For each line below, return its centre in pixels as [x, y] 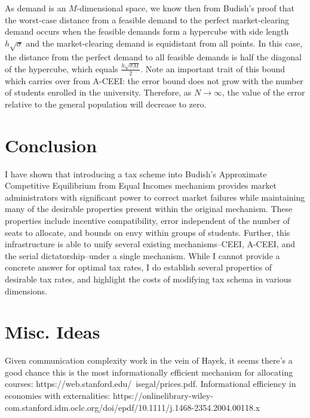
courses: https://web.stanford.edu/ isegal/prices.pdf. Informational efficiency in [151, 384]
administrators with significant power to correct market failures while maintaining [155, 197]
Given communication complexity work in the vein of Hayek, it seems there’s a [149, 360]
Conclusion [51, 145]
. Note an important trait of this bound [213, 68]
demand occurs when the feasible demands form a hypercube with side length [147, 31]
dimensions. [26, 291]
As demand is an [36, 8]
